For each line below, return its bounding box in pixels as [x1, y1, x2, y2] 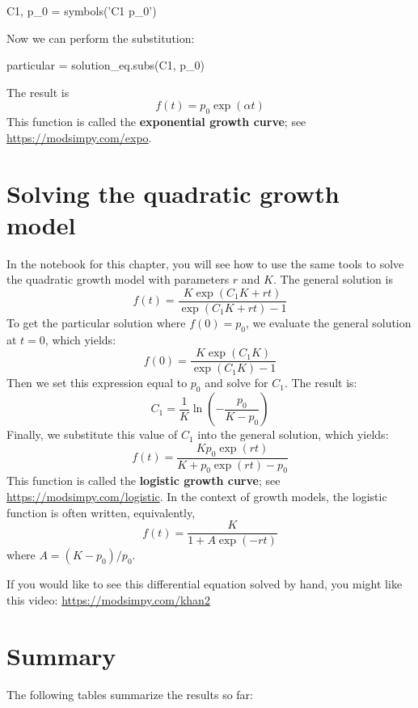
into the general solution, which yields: [197, 426, 389, 443]
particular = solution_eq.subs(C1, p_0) [6, 57, 205, 74]
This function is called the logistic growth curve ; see [6, 472, 281, 489]
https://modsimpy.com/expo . [6, 129, 152, 145]
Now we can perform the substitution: [6, 29, 195, 46]
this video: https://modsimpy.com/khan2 [6, 591, 210, 608]
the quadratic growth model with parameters [6, 271, 230, 288]
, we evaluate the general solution [245, 314, 412, 331]
